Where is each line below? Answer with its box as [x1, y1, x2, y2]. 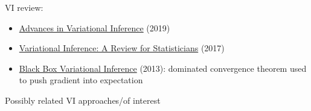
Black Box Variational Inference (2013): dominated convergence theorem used [19, 62, 307, 74]
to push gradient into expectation [19, 74, 143, 86]
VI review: [5, 1, 43, 13]
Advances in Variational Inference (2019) [19, 21, 170, 34]
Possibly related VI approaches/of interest [5, 94, 161, 106]
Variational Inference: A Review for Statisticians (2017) [19, 42, 225, 54]
